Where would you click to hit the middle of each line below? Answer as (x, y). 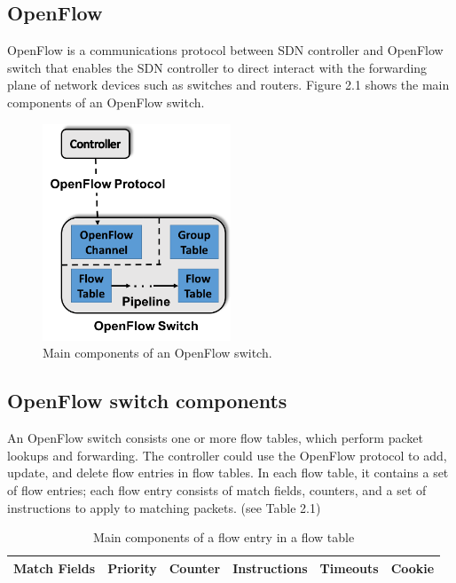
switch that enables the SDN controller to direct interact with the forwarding (217, 67)
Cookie (413, 567)
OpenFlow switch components (147, 401)
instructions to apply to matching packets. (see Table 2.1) (164, 507)
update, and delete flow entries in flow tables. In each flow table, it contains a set (228, 473)
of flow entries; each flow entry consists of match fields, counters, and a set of (217, 490)
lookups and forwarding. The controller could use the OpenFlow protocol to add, (227, 455)
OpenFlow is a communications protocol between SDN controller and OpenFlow (225, 50)
